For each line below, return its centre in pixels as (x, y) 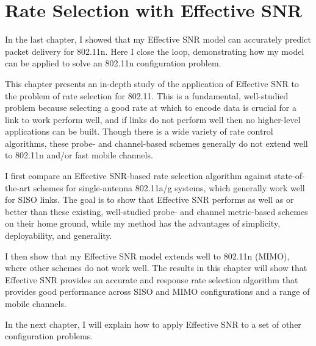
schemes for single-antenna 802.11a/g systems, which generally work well (169, 187)
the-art (18, 187)
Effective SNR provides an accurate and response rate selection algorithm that (152, 279)
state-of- (289, 176)
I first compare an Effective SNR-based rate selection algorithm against (138, 176)
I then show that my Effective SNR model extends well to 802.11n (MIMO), (147, 256)
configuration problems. (49, 336)
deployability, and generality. (59, 235)
